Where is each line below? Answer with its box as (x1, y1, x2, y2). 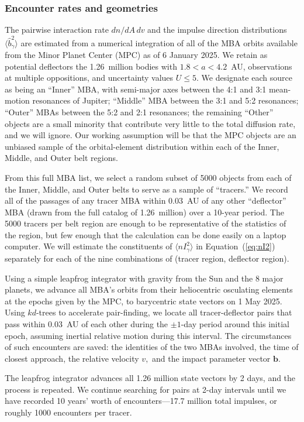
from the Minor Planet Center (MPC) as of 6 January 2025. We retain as (5, 48, 268, 60)
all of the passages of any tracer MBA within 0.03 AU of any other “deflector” (5, 194, 286, 207)
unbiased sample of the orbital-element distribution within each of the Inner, (5, 140, 279, 152)
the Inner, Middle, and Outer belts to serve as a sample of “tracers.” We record (5, 183, 288, 195)
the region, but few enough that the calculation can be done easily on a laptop (5, 228, 286, 241)
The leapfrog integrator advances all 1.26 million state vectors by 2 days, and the (5, 372, 296, 384)
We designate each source (201, 71, 292, 84)
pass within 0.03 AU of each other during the (5, 317, 168, 330)
